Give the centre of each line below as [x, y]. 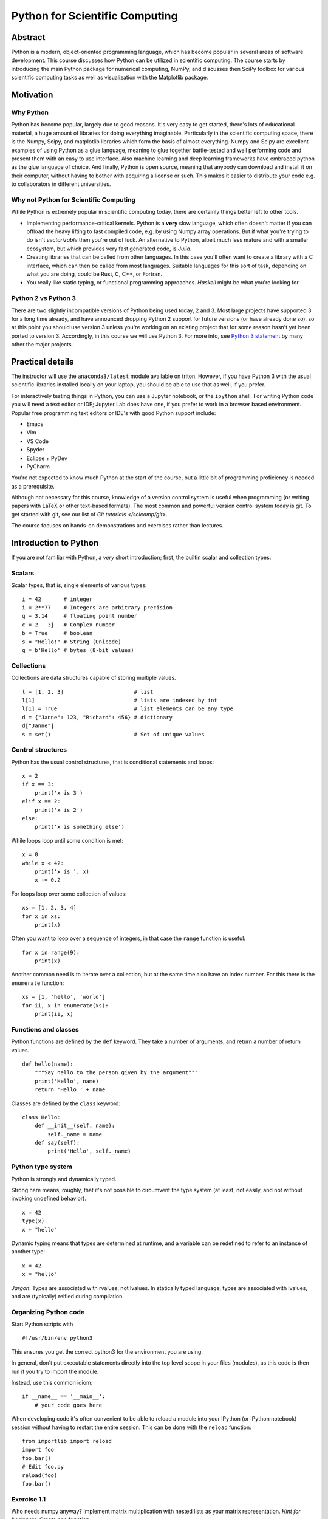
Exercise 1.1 [29, 1499]
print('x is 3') [59, 793]
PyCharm [38, 466]
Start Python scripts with [42, 1324]
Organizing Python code [48, 1312]
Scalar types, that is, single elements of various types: [79, 585]
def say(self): [57, 1143]
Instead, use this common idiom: [52, 1383]
